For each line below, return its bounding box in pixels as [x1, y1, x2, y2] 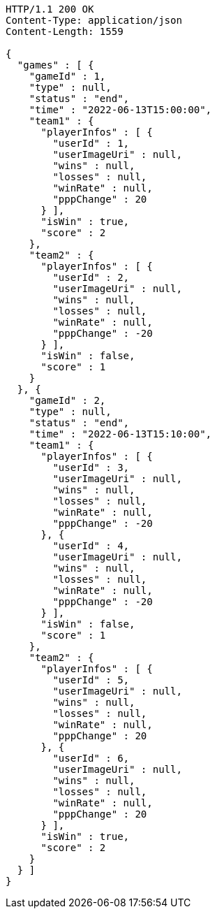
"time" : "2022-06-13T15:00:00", [29, 104, 212, 115]
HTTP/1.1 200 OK [6, 3, 94, 15]
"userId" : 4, [52, 540, 130, 551]
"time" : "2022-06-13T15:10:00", [29, 428, 212, 440]
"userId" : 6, [52, 753, 130, 764]
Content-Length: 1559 [6, 26, 124, 37]
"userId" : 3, [52, 462, 130, 473]
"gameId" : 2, [29, 395, 106, 406]
